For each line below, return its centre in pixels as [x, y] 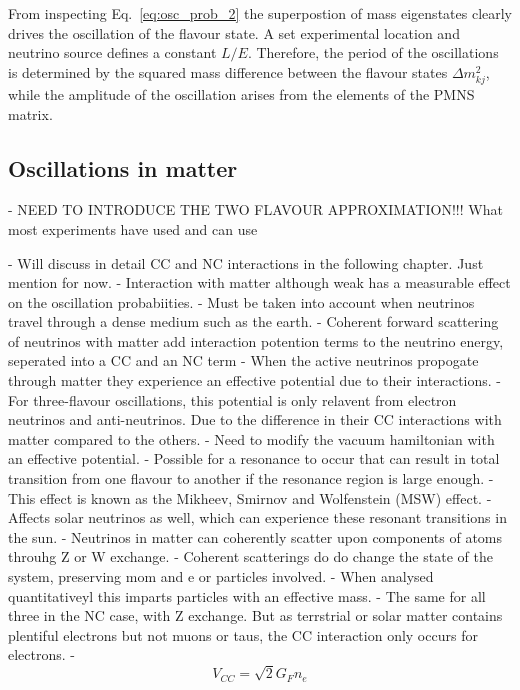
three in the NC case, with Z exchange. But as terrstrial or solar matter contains [255, 615]
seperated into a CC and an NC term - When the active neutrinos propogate [243, 360]
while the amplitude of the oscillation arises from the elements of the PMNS [241, 93]
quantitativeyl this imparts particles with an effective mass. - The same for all [247, 595]
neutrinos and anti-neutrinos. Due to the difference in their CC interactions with [255, 419]
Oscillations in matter [123, 167]
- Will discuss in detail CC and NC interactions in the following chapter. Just [246, 262]
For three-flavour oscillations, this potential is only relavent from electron [232, 399]
